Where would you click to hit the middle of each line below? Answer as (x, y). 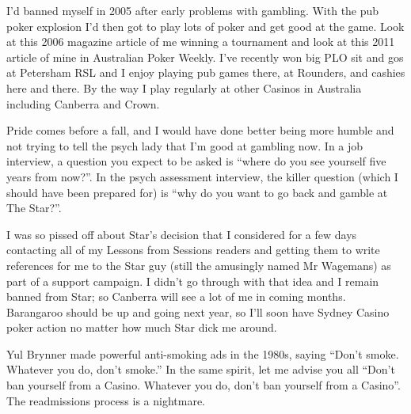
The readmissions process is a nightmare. (106, 400)
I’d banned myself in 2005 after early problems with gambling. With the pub (193, 10)
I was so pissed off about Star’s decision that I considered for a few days (182, 234)
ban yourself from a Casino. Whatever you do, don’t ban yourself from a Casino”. (204, 385)
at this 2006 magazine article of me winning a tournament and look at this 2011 (201, 42)
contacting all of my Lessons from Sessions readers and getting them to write (193, 250)
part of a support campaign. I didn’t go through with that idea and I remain (193, 281)
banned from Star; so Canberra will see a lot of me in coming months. (176, 296)
